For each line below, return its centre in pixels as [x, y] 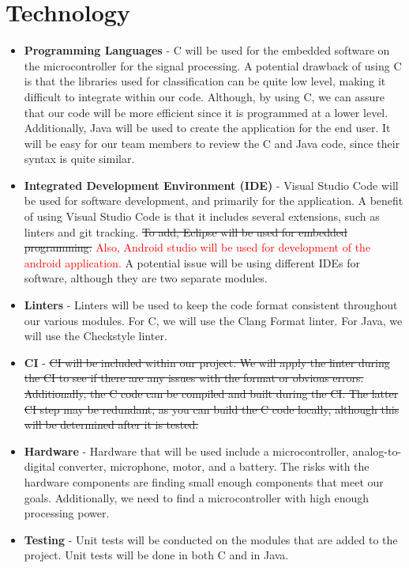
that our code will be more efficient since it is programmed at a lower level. [206, 112]
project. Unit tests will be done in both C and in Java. [156, 555]
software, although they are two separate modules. [146, 278]
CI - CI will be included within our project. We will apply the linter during [207, 362]
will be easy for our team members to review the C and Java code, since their [212, 143]
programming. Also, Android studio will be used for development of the [197, 247]
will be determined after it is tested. [111, 424]
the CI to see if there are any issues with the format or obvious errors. [194, 378]
